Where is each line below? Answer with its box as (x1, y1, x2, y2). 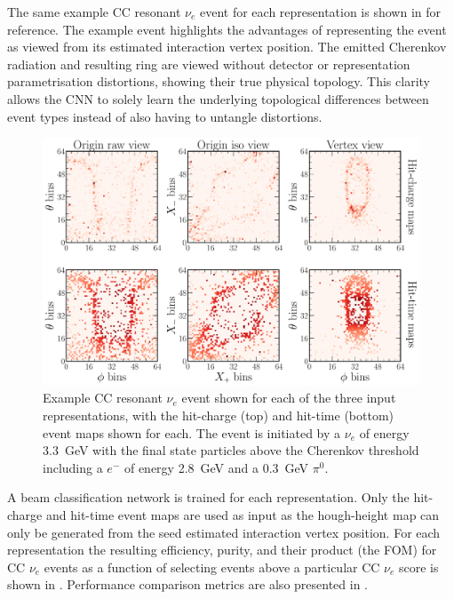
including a (43, 458, 103, 476)
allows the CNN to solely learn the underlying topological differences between (7, 89, 429, 108)
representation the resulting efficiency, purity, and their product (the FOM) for (7, 540, 437, 559)
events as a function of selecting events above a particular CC (44, 557, 380, 576)
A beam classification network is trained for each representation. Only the (7, 488, 410, 507)
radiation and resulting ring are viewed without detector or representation (7, 54, 410, 73)
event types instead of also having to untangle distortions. (7, 107, 323, 125)
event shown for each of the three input (181, 388, 396, 407)
